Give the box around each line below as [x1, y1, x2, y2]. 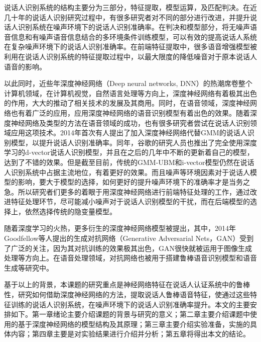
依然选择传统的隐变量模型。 [25, 206, 116, 216]
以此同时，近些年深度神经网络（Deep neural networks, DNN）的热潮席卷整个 [4, 78, 252, 89]
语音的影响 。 [4, 61, 46, 71]
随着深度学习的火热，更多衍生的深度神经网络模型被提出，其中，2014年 [4, 223, 236, 233]
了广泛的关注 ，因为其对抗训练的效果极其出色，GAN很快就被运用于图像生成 [4, 242, 252, 253]
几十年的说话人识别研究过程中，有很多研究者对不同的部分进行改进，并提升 [4, 12, 250, 22]
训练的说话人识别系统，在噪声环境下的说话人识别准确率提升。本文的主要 [11, 299, 250, 309]
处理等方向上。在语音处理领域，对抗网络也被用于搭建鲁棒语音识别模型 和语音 [4, 252, 257, 263]
